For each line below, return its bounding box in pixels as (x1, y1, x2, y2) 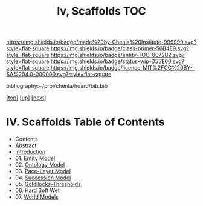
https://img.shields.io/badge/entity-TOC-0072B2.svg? (50, 51, 185, 59)
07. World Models (14, 193, 59, 201)
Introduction (14, 148, 46, 156)
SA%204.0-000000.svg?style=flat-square (6, 71, 112, 78)
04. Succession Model (14, 174, 71, 181)
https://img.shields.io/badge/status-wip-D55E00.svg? (50, 58, 185, 65)
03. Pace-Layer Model (14, 168, 71, 175)
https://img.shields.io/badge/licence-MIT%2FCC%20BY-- (50, 64, 195, 71)
